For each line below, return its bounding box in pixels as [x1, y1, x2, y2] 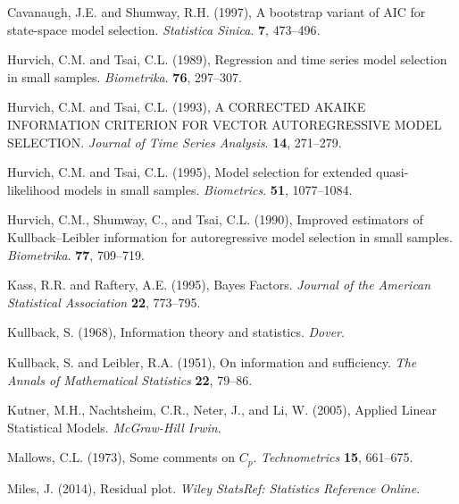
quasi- [376, 163, 409, 181]
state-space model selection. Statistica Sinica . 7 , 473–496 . [7, 20, 321, 38]
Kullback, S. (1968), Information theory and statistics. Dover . [7, 323, 345, 341]
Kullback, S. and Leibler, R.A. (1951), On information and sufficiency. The [7, 352, 417, 371]
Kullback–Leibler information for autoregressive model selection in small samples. [7, 227, 454, 246]
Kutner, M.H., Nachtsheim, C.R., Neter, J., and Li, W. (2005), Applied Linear [7, 400, 437, 419]
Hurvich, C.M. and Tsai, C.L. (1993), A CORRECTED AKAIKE [7, 97, 366, 116]
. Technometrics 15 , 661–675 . [253, 448, 413, 466]
